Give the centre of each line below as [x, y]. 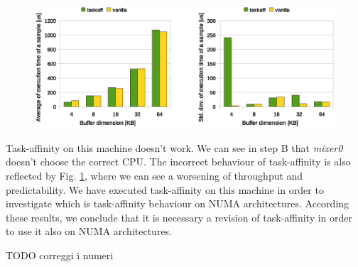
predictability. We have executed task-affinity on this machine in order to [165, 189]
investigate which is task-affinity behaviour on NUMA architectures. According [178, 203]
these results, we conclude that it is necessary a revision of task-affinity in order [179, 217]
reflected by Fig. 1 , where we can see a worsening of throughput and [154, 176]
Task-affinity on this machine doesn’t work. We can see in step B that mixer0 [174, 147]
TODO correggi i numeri [60, 255]
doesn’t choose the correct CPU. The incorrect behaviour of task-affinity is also [178, 162]
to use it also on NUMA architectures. [89, 231]
